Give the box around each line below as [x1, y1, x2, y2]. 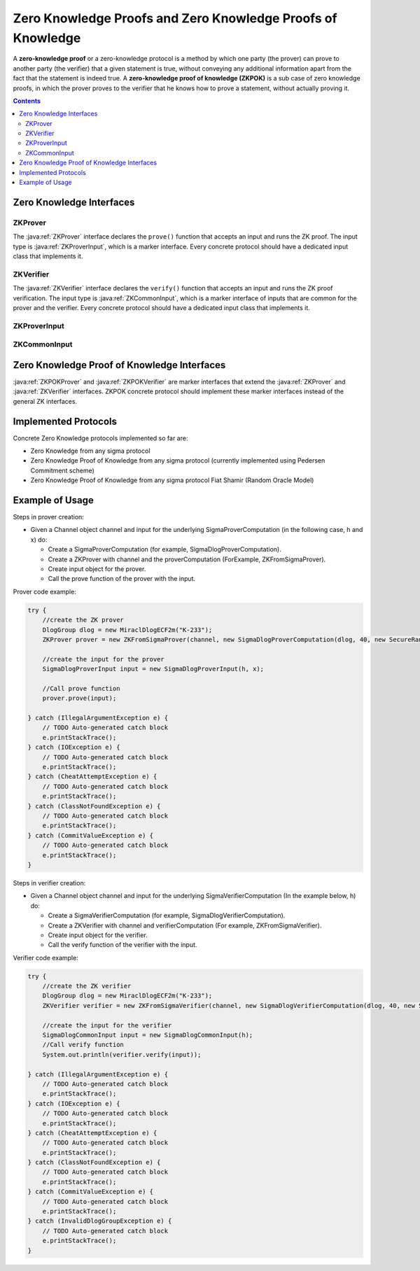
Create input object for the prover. [48, 565, 146, 573]
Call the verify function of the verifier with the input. [48, 941, 197, 949]
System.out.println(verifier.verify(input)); [42, 1051, 202, 1058]
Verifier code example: [13, 953, 78, 962]
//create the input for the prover [42, 655, 164, 663]
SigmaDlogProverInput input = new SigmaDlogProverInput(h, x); [42, 665, 265, 673]
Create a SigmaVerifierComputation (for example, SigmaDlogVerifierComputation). [48, 911, 286, 920]
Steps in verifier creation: [13, 878, 86, 887]
